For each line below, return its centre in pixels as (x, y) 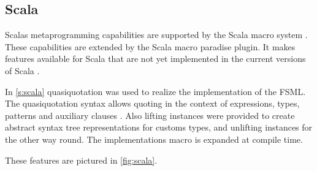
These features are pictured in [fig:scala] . (81, 160)
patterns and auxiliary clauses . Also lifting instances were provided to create (150, 115)
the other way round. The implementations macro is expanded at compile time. (154, 139)
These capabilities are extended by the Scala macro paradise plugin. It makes (150, 46)
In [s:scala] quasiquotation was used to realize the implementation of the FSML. (155, 91)
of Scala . (22, 70)
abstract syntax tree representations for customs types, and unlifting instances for (159, 127)
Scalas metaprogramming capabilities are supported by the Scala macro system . (156, 35)
